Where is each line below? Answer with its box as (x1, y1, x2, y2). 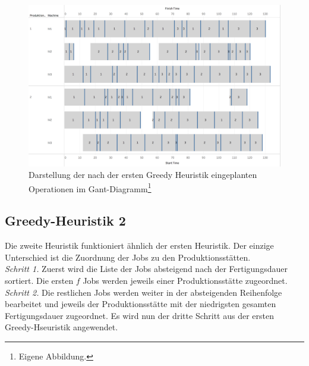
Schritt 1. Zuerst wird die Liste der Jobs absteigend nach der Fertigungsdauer (5, 262, 288, 275)
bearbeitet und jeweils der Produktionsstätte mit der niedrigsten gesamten (5, 298, 276, 310)
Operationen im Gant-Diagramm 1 (29, 180, 152, 195)
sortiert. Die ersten (5, 274, 74, 287)
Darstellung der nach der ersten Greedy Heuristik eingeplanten (29, 168, 257, 181)
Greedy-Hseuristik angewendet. (5, 321, 118, 333)
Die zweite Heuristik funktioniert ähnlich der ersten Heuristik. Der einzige (5, 239, 274, 252)
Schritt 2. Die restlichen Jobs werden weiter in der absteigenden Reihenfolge (5, 286, 282, 298)
